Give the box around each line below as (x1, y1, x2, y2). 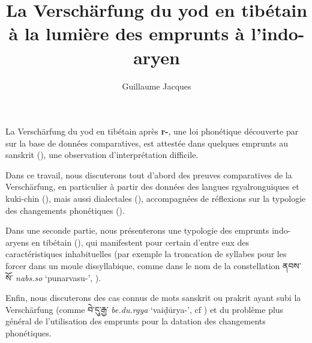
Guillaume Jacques (122, 79, 191, 92)
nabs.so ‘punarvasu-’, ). (16, 271, 101, 284)
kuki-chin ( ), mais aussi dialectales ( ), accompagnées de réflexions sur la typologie (5, 192, 306, 205)
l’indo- (251, 21, 305, 46)
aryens (5, 235, 29, 248)
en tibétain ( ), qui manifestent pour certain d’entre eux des (31, 235, 250, 248)
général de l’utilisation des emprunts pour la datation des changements (5, 315, 266, 327)
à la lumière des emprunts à (8, 21, 245, 46)
